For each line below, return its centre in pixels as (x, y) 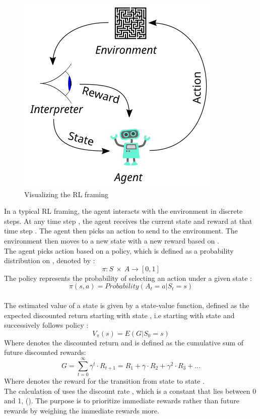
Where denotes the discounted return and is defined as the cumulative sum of (124, 342)
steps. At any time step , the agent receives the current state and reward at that (128, 221)
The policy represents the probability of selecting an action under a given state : (128, 278)
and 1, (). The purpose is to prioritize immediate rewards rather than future (122, 401)
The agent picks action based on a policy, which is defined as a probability (119, 250)
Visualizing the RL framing (66, 194)
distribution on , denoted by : (50, 260)
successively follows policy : (46, 325)
